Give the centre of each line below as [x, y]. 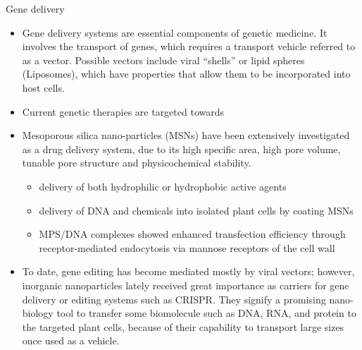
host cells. [43, 87]
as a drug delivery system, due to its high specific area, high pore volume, [181, 149]
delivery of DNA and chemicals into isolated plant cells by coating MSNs [196, 210]
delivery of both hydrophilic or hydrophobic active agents [163, 186]
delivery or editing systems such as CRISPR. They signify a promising [174, 299]
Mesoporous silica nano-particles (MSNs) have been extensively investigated [186, 135]
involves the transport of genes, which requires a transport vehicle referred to [189, 46]
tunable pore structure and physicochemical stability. [137, 163]
